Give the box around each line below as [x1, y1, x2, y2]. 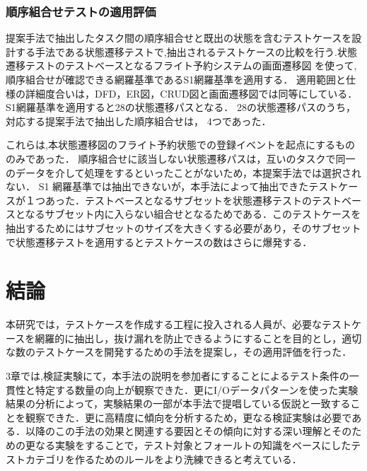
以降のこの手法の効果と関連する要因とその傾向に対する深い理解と [25, 424, 332, 438]
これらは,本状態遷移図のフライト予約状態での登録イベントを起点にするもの [6, 137, 356, 152]
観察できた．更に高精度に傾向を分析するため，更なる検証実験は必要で [25, 409, 352, 424]
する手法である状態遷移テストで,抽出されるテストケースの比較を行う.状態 [15, 44, 357, 59]
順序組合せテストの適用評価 [6, 2, 156, 20]
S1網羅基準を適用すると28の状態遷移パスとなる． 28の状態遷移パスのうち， [6, 100, 356, 115]
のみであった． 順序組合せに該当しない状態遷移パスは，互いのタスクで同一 [6, 151, 356, 165]
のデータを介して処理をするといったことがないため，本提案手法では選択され [6, 165, 361, 180]
